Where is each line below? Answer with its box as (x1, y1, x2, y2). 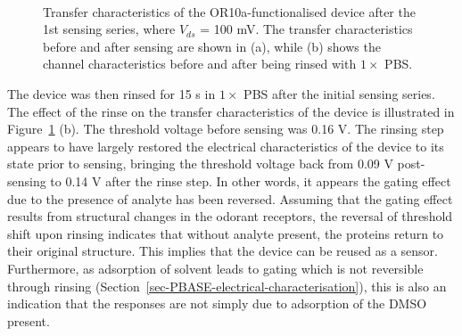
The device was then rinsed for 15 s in (7, 84, 216, 102)
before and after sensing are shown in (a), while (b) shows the (43, 37, 381, 55)
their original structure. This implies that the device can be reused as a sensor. (7, 242, 438, 260)
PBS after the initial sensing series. (243, 84, 435, 102)
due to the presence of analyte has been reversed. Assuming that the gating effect (7, 189, 453, 208)
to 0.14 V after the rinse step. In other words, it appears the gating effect (50, 171, 451, 190)
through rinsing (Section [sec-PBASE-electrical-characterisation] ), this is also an (7, 276, 447, 295)
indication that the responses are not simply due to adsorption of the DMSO (7, 294, 427, 313)
